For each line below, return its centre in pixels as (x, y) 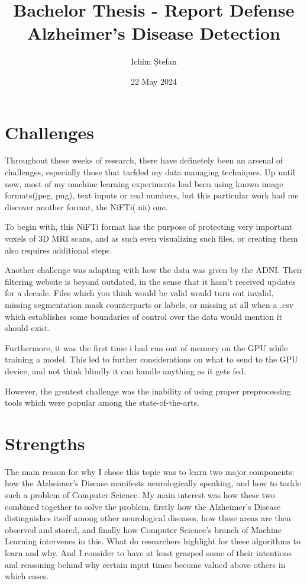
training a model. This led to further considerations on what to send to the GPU (151, 359)
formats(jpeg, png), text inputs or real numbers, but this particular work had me (152, 195)
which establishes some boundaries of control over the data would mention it (144, 316)
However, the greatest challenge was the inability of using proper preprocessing (148, 391)
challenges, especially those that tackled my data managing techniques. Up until (150, 172)
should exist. (28, 328)
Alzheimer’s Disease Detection (154, 33)
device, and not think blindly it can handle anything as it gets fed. (125, 370)
